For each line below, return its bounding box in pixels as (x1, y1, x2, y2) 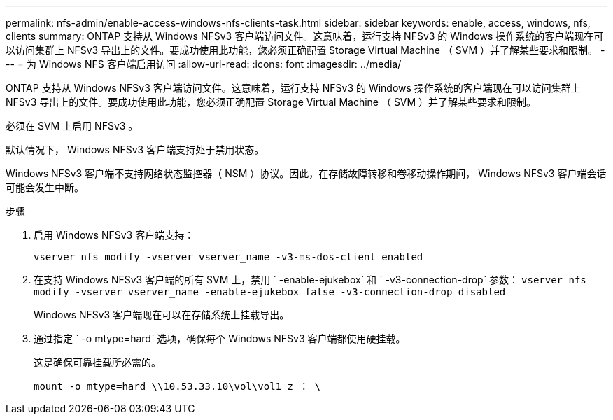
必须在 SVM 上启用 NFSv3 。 (6, 120, 139, 132)
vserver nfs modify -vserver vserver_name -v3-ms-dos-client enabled (34, 251, 423, 262)
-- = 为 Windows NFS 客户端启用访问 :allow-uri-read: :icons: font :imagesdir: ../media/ (6, 58, 402, 70)
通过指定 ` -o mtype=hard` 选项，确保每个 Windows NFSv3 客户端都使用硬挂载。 (34, 332, 406, 344)
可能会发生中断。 (6, 181, 84, 193)
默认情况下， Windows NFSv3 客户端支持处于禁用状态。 (6, 143, 265, 155)
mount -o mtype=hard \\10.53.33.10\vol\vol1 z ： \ (34, 381, 321, 392)
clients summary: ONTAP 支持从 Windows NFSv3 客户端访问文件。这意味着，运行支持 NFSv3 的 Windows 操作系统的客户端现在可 (6, 30, 604, 42)
